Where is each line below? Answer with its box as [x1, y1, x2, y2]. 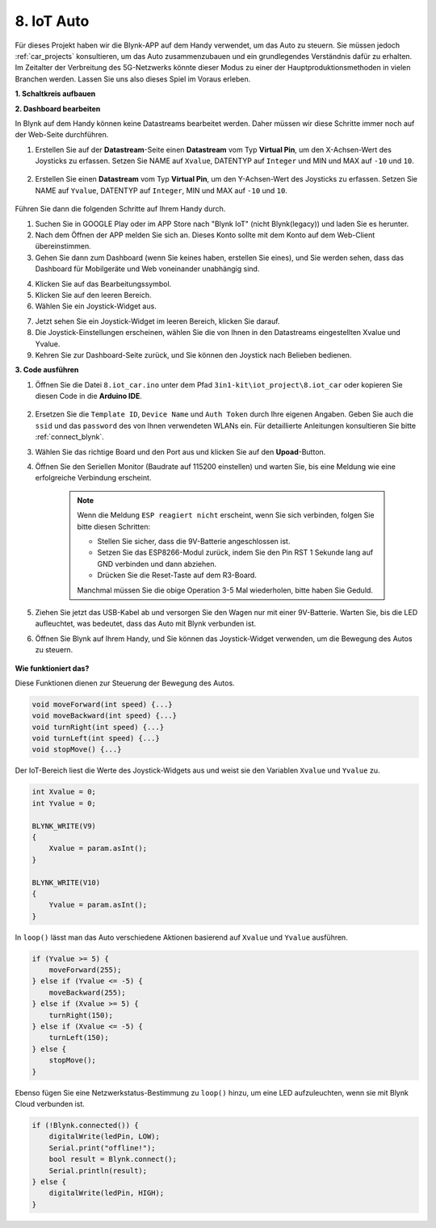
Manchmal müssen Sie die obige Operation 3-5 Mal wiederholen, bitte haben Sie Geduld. [77, 585, 373, 595]
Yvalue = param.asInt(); [48, 900, 148, 910]
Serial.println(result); [48, 1166, 148, 1175]
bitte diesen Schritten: [77, 522, 151, 531]
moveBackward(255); [48, 987, 127, 997]
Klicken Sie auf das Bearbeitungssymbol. [35, 279, 172, 288]
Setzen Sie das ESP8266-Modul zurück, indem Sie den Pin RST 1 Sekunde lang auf [97, 547, 374, 557]
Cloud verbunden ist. [15, 1099, 85, 1109]
